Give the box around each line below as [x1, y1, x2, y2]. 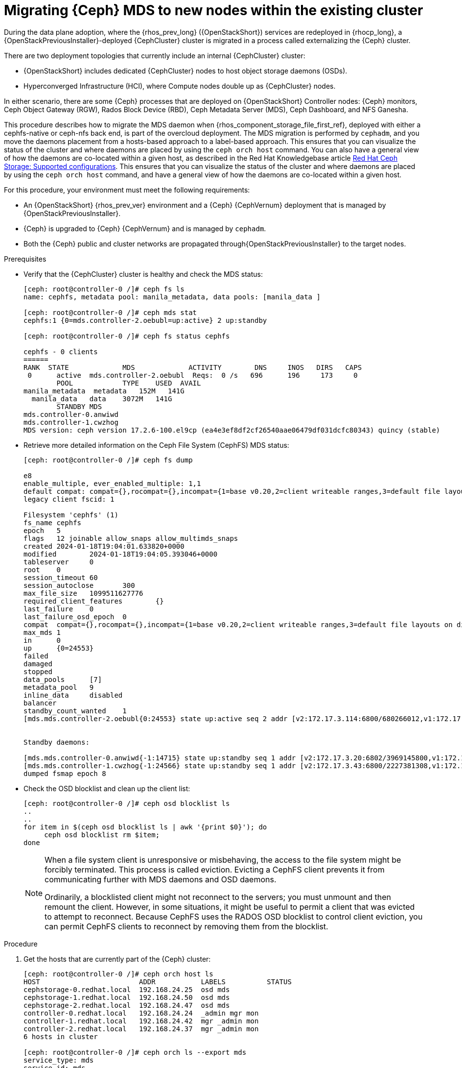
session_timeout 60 [23, 573, 98, 582]
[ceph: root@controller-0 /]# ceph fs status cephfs [23, 332, 230, 340]
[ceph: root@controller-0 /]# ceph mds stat [23, 308, 197, 316]
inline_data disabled [23, 691, 123, 699]
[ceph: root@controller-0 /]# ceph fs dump [23, 456, 193, 464]
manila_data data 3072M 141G [31, 394, 172, 403]
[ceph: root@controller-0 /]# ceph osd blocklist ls [23, 799, 230, 807]
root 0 [23, 565, 61, 574]
